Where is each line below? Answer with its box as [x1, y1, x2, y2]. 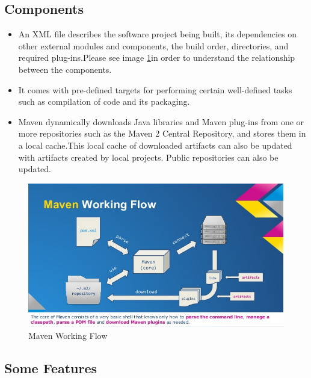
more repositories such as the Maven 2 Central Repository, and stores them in [18, 127, 306, 140]
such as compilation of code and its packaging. [18, 95, 190, 108]
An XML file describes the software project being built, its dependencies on [18, 28, 297, 40]
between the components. [18, 63, 112, 75]
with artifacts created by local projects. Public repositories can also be [18, 150, 279, 163]
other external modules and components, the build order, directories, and [18, 39, 289, 52]
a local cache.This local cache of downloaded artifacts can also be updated [18, 138, 292, 151]
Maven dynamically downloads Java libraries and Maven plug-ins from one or [18, 115, 304, 128]
